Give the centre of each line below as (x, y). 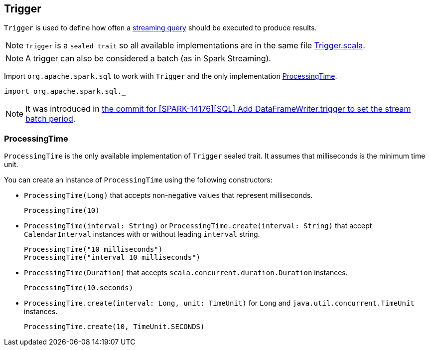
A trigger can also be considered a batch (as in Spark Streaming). (148, 59)
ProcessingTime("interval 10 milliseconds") (112, 258)
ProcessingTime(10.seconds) (79, 288)
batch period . (51, 119)
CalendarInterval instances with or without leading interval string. (142, 234)
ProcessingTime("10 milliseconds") (93, 250)
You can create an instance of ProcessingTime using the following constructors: (138, 180)
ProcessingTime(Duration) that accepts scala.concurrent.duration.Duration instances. (186, 273)
